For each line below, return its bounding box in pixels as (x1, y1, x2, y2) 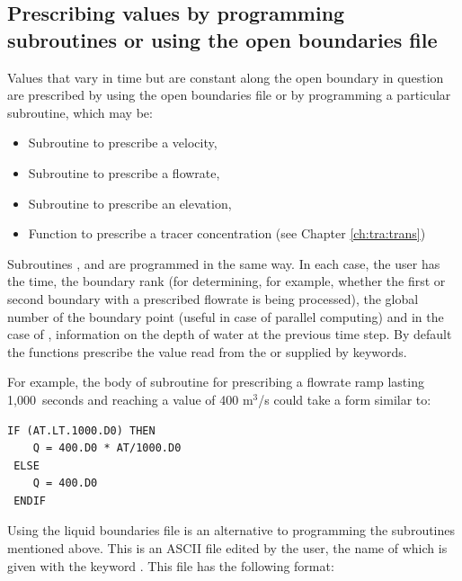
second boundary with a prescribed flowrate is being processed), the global (7, 289, 419, 308)
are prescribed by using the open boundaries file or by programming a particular (7, 85, 451, 104)
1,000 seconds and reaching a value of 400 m (7, 389, 253, 408)
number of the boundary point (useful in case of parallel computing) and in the (7, 307, 444, 326)
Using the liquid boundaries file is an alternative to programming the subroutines (7, 521, 456, 540)
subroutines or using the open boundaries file (7, 25, 438, 53)
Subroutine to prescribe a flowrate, (28, 163, 220, 182)
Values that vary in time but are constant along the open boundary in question (7, 67, 444, 86)
